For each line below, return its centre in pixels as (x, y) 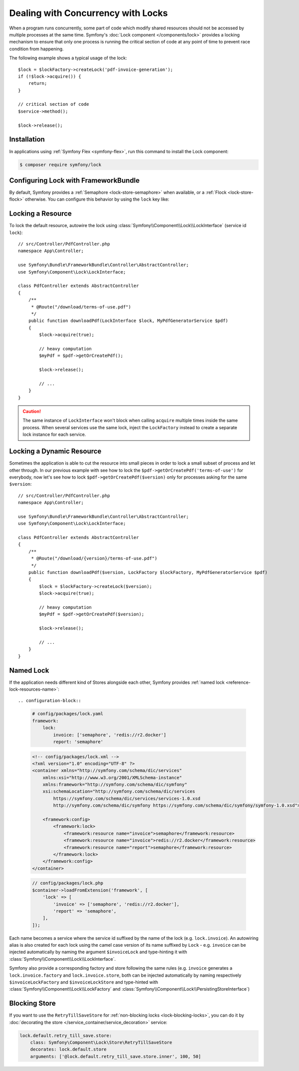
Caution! (32, 411)
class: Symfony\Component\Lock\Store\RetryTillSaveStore (101, 1043)
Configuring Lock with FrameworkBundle (75, 180)
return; (38, 83)
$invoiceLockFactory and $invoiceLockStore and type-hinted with (84, 982)
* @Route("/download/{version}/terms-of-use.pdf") (94, 558)
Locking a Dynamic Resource (55, 451)
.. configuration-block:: (50, 701)
